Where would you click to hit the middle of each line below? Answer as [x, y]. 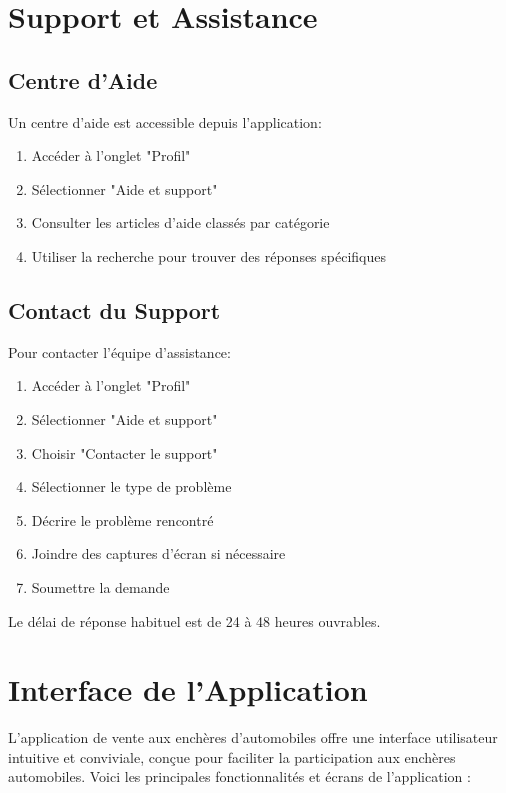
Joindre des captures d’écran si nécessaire [158, 553]
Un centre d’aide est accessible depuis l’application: [165, 121]
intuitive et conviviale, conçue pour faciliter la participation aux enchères [232, 756]
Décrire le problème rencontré [122, 519]
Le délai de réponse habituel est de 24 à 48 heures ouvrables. [194, 620]
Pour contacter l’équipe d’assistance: [119, 351]
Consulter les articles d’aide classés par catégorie [180, 222]
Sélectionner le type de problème [131, 486]
